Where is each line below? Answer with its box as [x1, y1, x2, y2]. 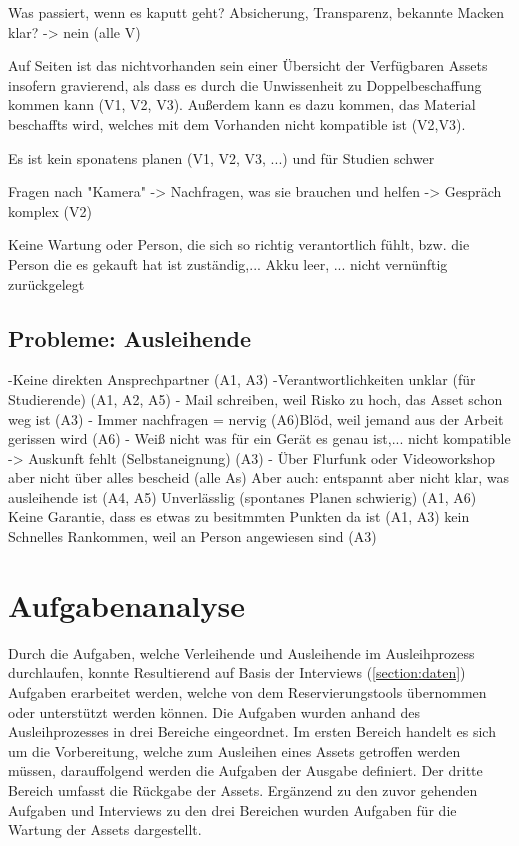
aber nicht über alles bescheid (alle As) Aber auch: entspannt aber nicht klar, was [8, 467, 510, 488]
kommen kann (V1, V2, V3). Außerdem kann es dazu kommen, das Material [8, 94, 476, 115]
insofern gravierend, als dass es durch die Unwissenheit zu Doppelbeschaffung [8, 74, 482, 95]
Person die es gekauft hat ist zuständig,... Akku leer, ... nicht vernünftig [8, 253, 448, 274]
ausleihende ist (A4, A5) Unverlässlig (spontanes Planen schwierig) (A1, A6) [8, 486, 477, 507]
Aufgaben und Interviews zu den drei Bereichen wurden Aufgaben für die [8, 799, 457, 820]
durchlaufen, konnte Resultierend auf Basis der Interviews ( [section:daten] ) [8, 662, 466, 683]
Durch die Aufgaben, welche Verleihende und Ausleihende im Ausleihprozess [8, 642, 475, 663]
